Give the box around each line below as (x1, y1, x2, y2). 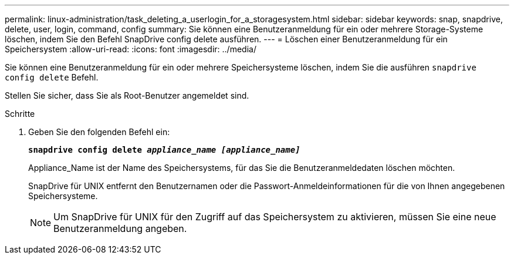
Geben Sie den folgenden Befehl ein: (28, 127, 170, 137)
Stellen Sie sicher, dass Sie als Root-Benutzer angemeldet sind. (5, 90, 249, 100)
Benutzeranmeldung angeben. (53, 223, 187, 234)
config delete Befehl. (5, 72, 99, 82)
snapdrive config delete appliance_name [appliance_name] (28, 145, 300, 154)
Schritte (5, 109, 35, 119)
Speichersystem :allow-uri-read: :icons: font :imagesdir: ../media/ (5, 44, 256, 54)
